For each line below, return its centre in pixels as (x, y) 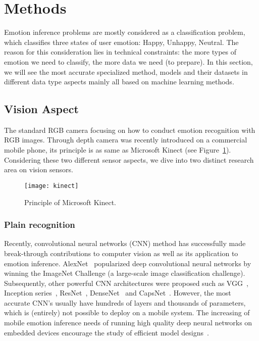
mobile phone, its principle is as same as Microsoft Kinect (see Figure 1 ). (118, 150)
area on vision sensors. (39, 169)
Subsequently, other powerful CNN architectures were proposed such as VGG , (126, 283)
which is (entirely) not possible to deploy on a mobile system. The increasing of (127, 312)
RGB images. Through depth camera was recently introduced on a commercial (126, 140)
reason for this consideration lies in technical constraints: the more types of (120, 52)
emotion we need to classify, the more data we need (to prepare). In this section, (128, 61)
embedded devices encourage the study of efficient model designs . (107, 332)
